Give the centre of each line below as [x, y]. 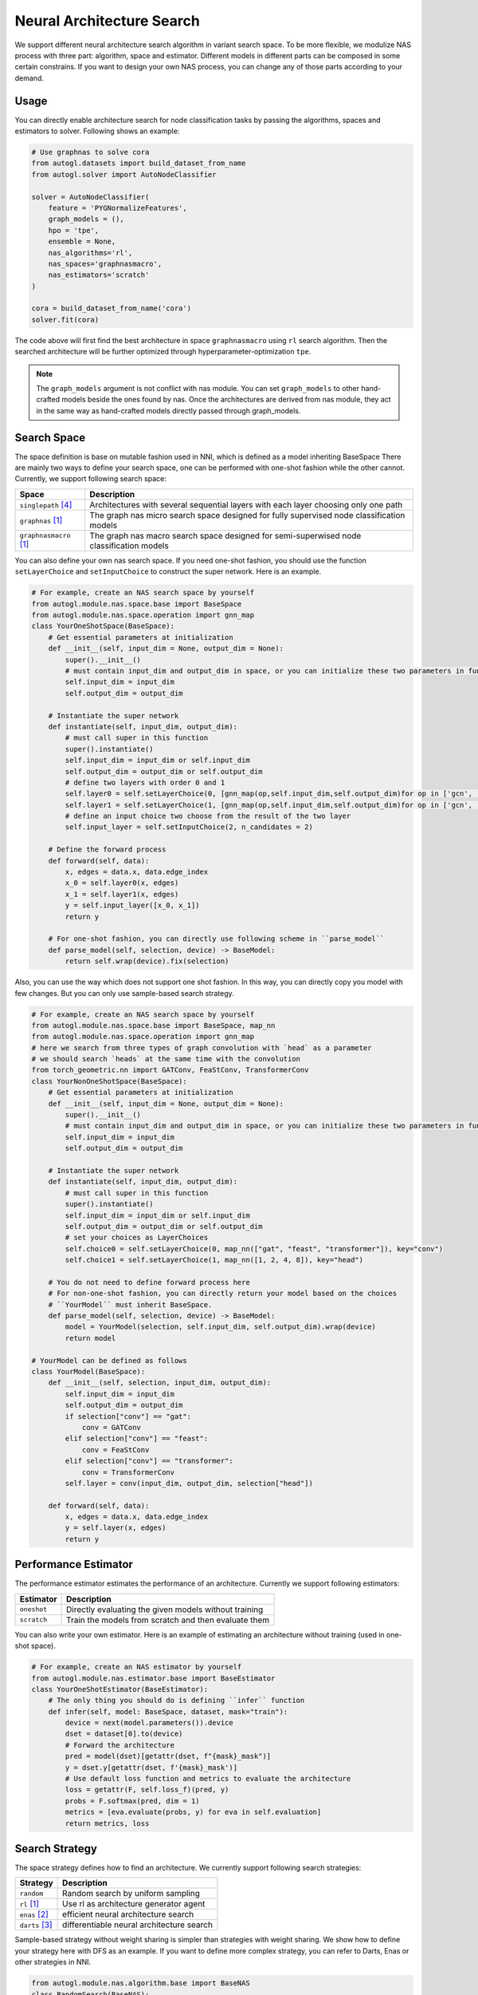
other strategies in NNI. [53, 1962]
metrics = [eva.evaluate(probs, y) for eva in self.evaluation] [193, 1812]
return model [90, 1338]
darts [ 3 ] [36, 1925]
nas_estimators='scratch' [99, 275]
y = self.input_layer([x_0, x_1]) [132, 905]
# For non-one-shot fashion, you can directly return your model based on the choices [223, 1294]
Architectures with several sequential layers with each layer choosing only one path [246, 504]
